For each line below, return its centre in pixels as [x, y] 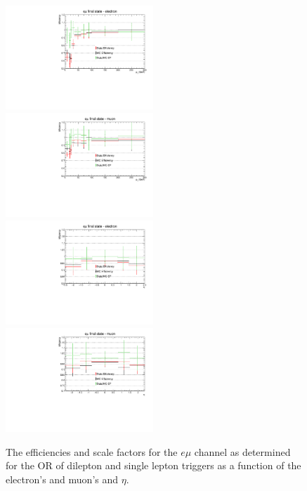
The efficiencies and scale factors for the [92, 451]
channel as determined [242, 451]
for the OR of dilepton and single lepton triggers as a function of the [153, 465]
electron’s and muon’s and [62, 479]
